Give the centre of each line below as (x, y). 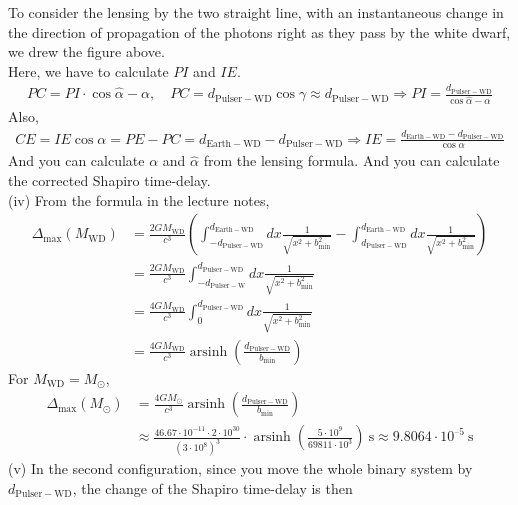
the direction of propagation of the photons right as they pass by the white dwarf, (259, 31)
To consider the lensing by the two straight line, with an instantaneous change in (256, 12)
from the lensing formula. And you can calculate (351, 160)
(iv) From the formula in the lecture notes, (139, 199)
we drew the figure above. (86, 51)
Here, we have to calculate (88, 70)
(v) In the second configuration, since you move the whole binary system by (240, 468)
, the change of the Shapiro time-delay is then (212, 487)
